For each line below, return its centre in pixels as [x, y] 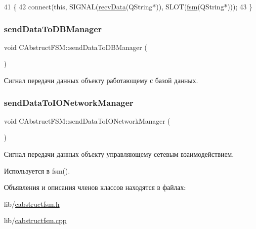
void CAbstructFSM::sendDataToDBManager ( [76, 47]
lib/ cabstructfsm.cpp [35, 220]
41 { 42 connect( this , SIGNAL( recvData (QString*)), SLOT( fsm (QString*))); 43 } [128, 6]
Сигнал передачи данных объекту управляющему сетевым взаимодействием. [119, 154]
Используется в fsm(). [37, 170]
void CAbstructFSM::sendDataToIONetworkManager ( [87, 120]
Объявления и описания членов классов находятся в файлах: [95, 187]
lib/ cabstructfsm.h [32, 204]
